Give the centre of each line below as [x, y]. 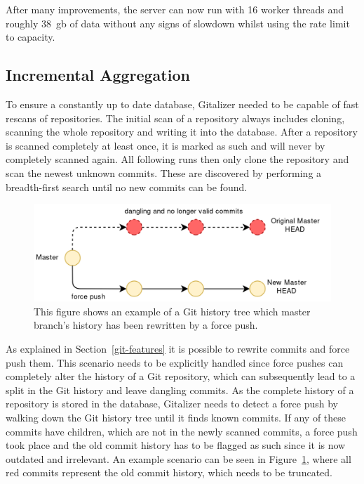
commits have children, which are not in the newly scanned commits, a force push [182, 431]
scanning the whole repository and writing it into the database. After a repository [182, 132]
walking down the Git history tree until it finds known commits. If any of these [176, 418]
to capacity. [31, 37]
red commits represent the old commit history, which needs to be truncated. [169, 472]
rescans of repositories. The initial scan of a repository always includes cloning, [175, 118]
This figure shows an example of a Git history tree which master [172, 311]
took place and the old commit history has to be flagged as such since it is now [176, 445]
